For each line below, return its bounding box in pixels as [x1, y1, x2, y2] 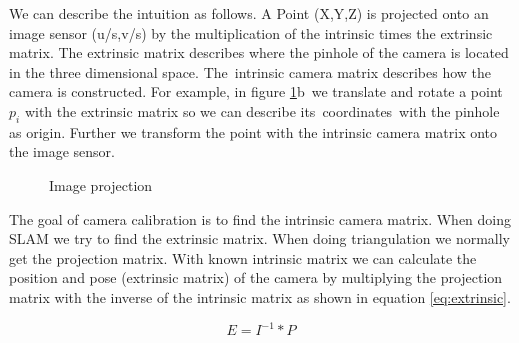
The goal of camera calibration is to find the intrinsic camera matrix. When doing [9, 208, 512, 229]
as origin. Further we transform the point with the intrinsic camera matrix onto [9, 121, 498, 142]
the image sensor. [9, 141, 115, 162]
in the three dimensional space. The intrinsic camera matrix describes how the [9, 61, 491, 82]
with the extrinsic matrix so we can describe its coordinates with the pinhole [24, 100, 500, 121]
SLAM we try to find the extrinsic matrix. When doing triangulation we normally [9, 228, 511, 249]
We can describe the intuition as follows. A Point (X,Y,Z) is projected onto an [9, 3, 489, 23]
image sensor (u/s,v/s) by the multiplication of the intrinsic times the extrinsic [9, 22, 493, 43]
